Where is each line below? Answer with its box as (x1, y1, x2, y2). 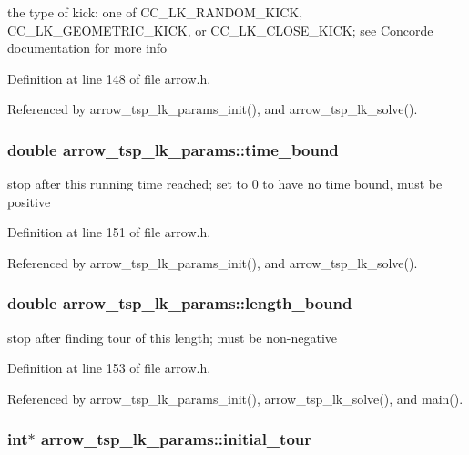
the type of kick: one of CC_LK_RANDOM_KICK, (7, 3, 303, 21)
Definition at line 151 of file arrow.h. (7, 222, 211, 242)
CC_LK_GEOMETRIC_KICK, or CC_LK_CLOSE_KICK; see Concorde (7, 20, 433, 39)
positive (7, 191, 51, 211)
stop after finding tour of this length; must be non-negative (7, 327, 338, 346)
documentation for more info (7, 38, 168, 57)
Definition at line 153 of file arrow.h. (7, 358, 211, 377)
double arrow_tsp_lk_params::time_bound (7, 138, 339, 160)
